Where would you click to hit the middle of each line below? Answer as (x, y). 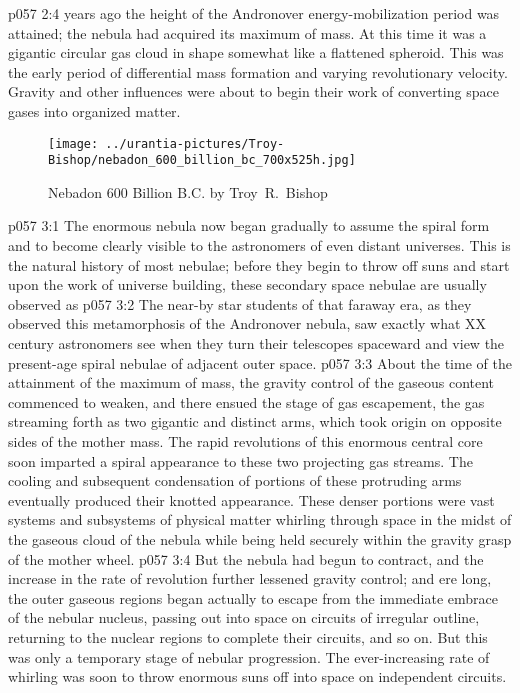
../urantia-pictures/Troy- (195, 143)
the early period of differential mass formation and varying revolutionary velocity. (258, 71)
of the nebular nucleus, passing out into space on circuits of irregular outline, (244, 617)
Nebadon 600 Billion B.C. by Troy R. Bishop (188, 191)
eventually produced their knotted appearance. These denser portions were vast (251, 499)
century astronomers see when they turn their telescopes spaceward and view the (256, 343)
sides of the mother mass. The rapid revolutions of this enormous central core (245, 441)
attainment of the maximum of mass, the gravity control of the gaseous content (251, 382)
